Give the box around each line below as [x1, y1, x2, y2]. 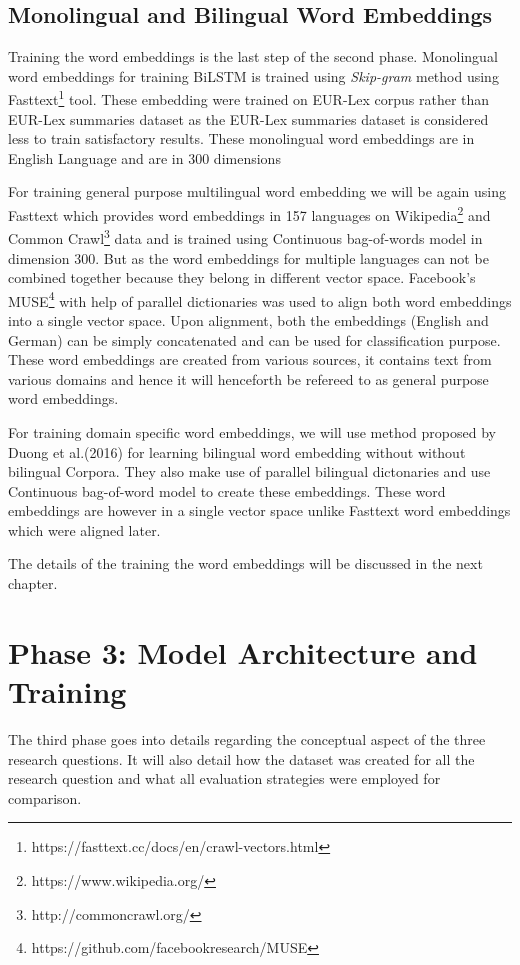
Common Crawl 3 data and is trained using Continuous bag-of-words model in [8, 225, 483, 248]
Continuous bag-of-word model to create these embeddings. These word [8, 480, 446, 501]
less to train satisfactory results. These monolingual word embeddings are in [8, 128, 475, 149]
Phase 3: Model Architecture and [8, 631, 478, 672]
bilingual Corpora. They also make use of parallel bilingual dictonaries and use [8, 461, 491, 482]
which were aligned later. [8, 519, 161, 540]
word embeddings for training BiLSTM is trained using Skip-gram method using [8, 65, 499, 86]
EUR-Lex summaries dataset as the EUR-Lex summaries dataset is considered [8, 108, 489, 129]
